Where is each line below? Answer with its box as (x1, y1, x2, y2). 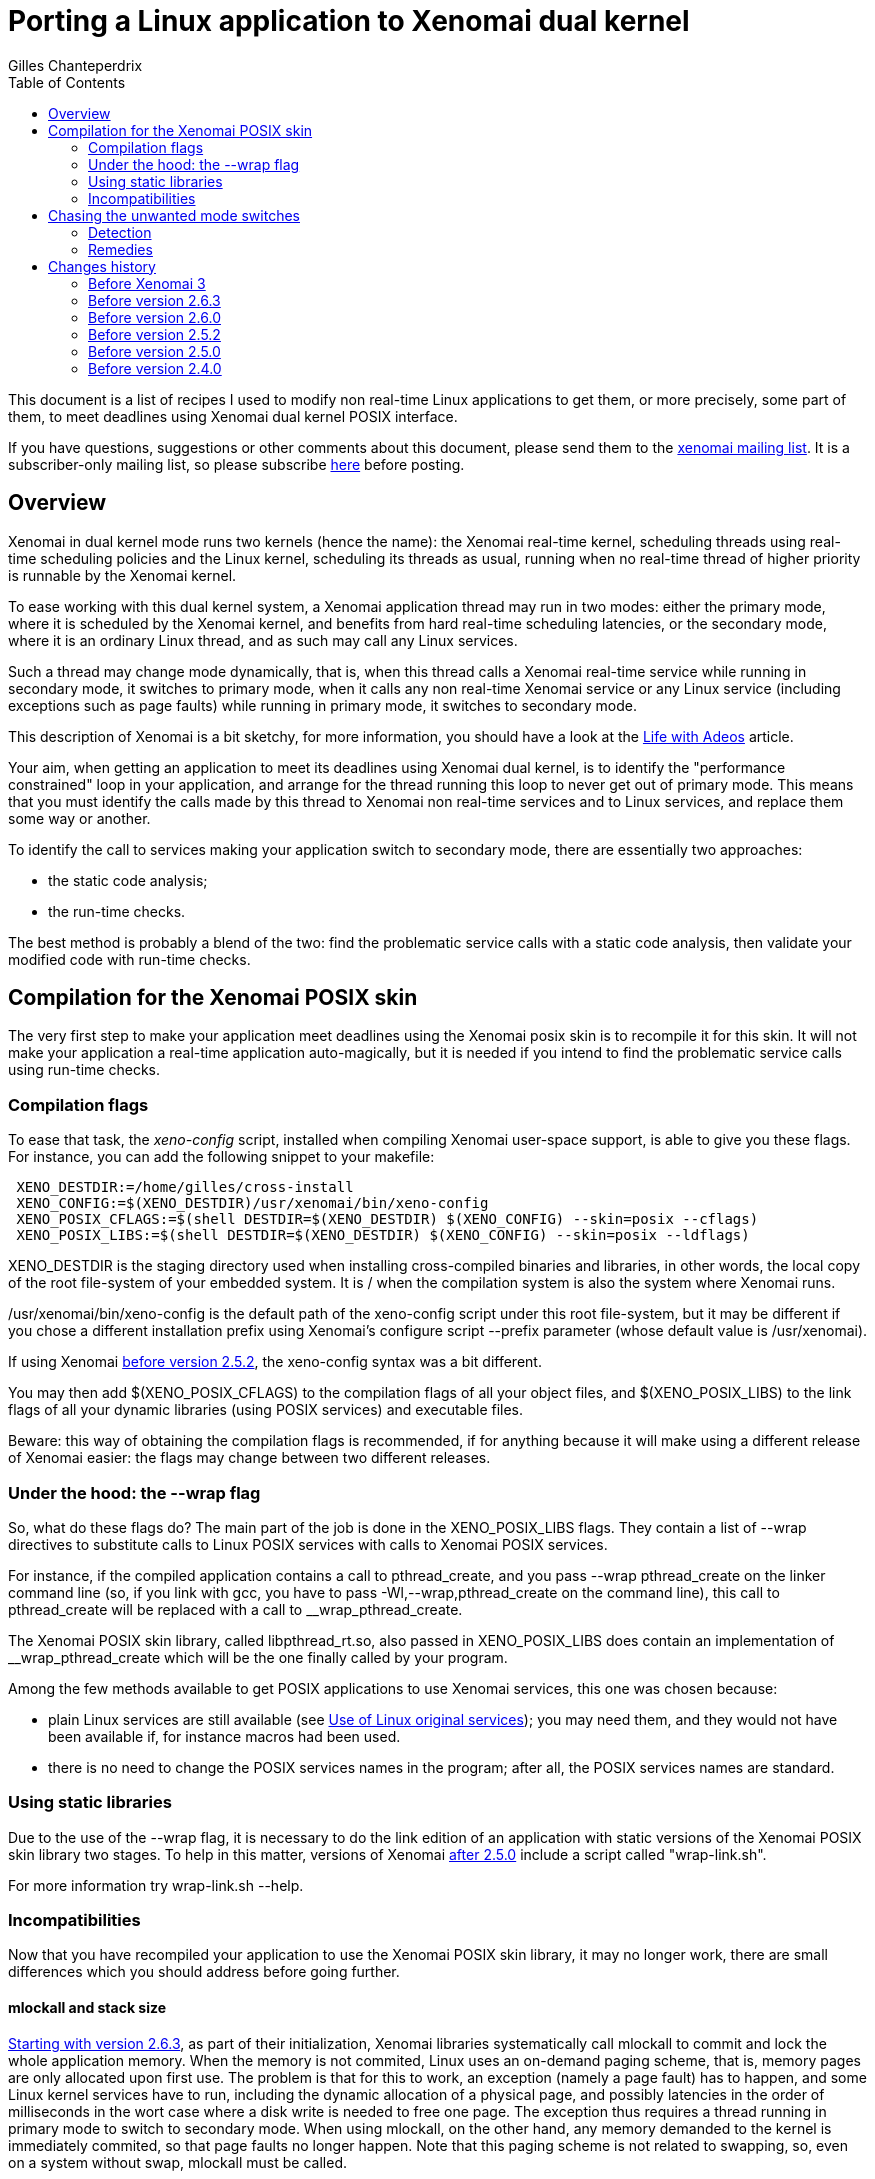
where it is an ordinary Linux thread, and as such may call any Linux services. (8, 631, 518, 649)
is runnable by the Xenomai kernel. (8, 566, 237, 584)
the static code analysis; (48, 871, 208, 889)
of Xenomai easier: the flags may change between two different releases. (8, 1449, 491, 1467)
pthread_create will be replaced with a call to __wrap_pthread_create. (8, 1600, 463, 1618)
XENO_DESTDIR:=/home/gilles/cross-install (16, 1179, 354, 1196)
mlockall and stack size (8, 1999, 167, 2017)
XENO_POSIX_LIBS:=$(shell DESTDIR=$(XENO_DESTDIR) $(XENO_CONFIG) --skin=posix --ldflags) (16, 1227, 750, 1244)
